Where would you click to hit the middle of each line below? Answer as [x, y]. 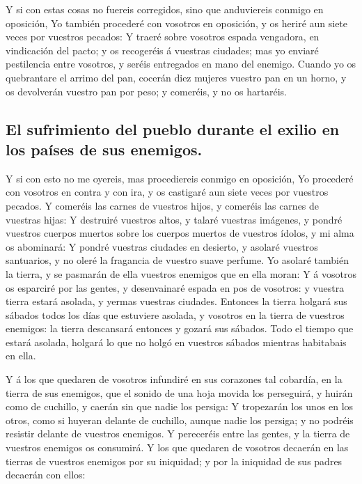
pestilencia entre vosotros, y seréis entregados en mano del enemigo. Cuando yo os [181, 64]
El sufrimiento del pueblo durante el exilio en [173, 128]
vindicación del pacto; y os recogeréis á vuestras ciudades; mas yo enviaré [162, 50]
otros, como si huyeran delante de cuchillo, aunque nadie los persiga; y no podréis [180, 420]
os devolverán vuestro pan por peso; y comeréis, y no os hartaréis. [146, 91]
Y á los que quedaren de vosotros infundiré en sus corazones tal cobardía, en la [174, 379]
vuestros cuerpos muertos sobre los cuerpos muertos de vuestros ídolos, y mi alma [180, 233]
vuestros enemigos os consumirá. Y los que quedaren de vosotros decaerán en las [177, 447]
